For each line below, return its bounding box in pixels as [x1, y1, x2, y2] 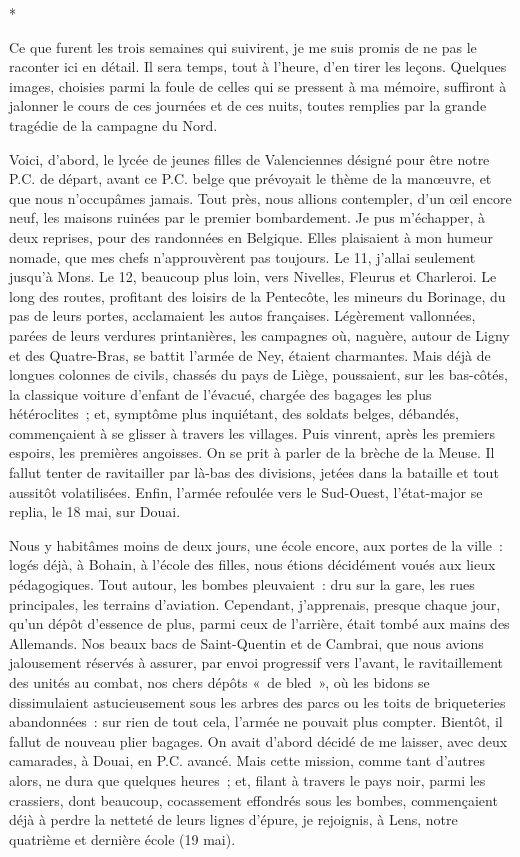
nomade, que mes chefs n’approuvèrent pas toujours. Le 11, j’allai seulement [9, 246, 476, 267]
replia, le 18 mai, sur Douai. [9, 501, 181, 522]
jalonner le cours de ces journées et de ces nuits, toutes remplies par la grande [9, 95, 487, 116]
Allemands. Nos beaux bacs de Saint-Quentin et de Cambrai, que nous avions [9, 632, 484, 653]
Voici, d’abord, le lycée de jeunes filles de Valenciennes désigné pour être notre [9, 148, 490, 169]
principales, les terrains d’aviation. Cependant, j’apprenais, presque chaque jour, [9, 593, 501, 614]
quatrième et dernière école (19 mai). [9, 828, 236, 849]
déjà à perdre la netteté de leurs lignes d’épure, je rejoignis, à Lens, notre [9, 809, 458, 830]
